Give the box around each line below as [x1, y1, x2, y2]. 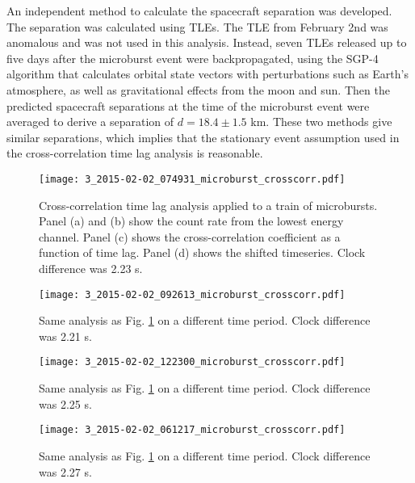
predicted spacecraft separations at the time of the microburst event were [6, 97, 370, 114]
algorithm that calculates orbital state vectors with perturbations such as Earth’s [6, 65, 409, 82]
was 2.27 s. [39, 463, 92, 480]
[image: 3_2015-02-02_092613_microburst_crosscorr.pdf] [39, 288, 346, 300]
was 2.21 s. [39, 327, 92, 344]
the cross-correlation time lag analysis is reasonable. [6, 145, 263, 162]
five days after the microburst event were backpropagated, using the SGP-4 [6, 49, 379, 66]
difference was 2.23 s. [39, 259, 143, 276]
